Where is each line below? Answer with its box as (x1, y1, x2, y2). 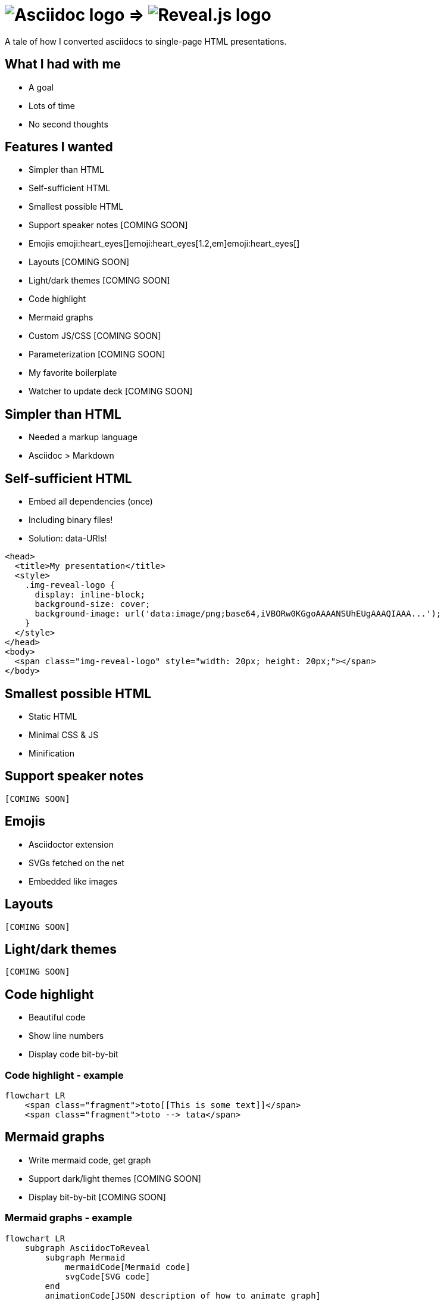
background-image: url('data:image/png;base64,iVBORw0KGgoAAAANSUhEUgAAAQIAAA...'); (35, 609, 442, 619)
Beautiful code (29, 1012, 86, 1023)
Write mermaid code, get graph (29, 1154, 151, 1165)
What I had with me (5, 57, 121, 72)
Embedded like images (29, 876, 118, 886)
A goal (29, 82, 54, 92)
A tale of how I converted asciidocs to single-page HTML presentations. (5, 36, 287, 46)
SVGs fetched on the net (29, 857, 124, 868)
